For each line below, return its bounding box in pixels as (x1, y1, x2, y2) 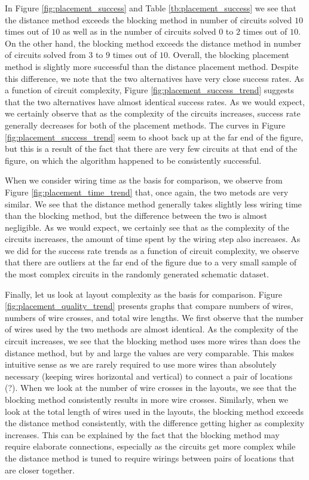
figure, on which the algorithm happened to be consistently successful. (5, 154, 262, 166)
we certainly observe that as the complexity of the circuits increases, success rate (5, 107, 301, 120)
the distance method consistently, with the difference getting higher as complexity (5, 417, 305, 429)
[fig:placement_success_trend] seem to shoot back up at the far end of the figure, (5, 130, 304, 143)
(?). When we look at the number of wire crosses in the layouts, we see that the (5, 381, 296, 394)
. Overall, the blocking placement (167, 48, 289, 61)
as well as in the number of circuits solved (62, 25, 216, 38)
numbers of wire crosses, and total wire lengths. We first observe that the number (5, 311, 304, 323)
